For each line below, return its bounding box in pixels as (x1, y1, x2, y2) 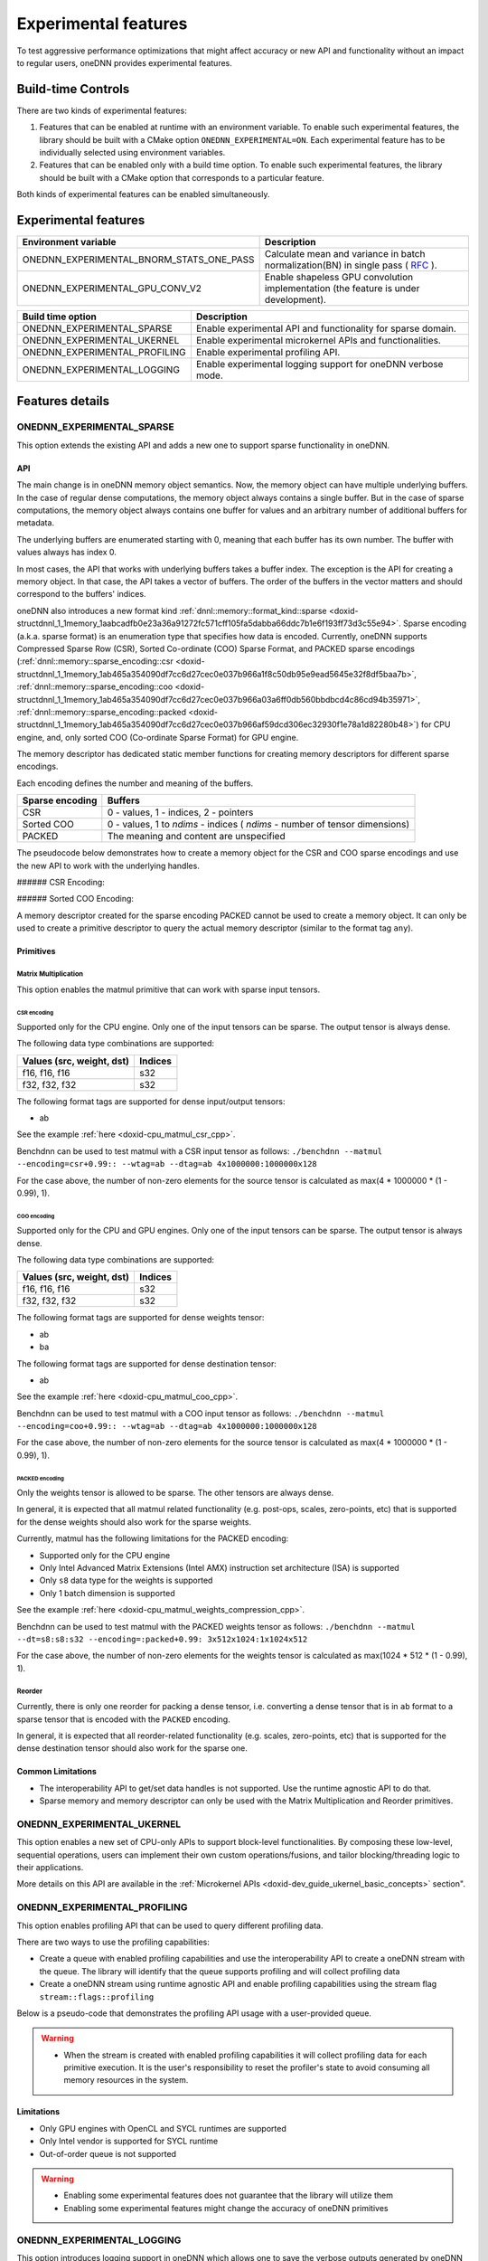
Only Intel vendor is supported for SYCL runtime (39, 2135, 219, 2147)
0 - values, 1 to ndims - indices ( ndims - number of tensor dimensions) (107, 818, 410, 831)
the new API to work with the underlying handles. (16, 860, 201, 871)
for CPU (420, 719, 451, 730)
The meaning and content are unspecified (107, 830, 286, 843)
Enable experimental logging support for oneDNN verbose (195, 358, 444, 371)
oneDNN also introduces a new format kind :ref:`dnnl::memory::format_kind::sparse (16, 605, 327, 616)
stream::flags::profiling (39, 1991, 155, 2002)
